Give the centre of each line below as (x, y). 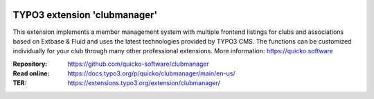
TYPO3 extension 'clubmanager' (85, 15)
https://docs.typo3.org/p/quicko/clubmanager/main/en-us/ (151, 73)
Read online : (31, 73)
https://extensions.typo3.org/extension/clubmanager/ (144, 83)
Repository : (30, 64)
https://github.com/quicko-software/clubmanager (138, 64)
